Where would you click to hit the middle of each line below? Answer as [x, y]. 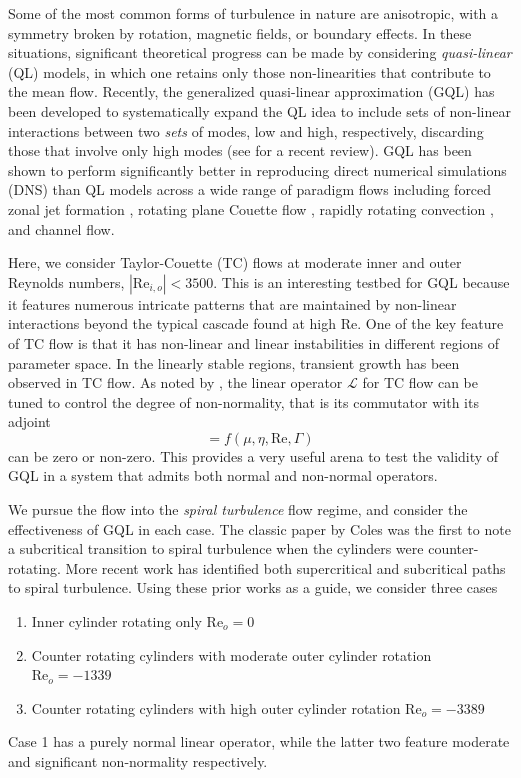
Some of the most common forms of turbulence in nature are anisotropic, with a [253, 13]
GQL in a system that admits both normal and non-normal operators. [223, 475]
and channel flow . [61, 228]
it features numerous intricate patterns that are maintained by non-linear [232, 303]
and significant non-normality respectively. [138, 761]
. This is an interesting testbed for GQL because [361, 281]
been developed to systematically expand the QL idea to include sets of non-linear [259, 110]
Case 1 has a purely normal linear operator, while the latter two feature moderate [259, 741]
